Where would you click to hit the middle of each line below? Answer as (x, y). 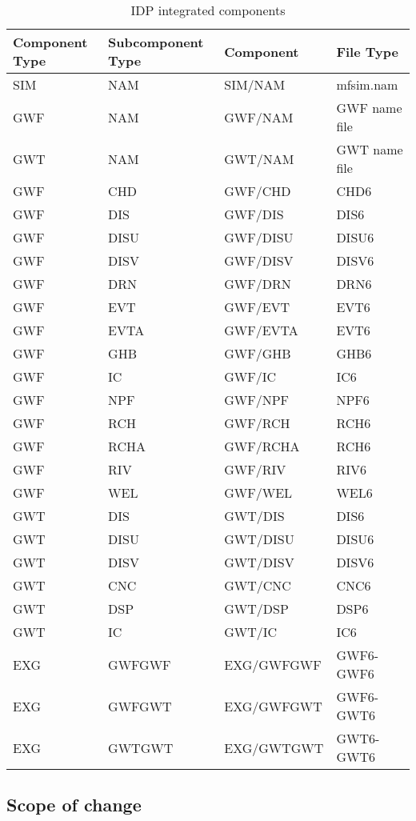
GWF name (369, 108)
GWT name (370, 149)
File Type (367, 51)
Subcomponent (156, 42)
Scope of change (74, 805)
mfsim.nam (367, 84)
